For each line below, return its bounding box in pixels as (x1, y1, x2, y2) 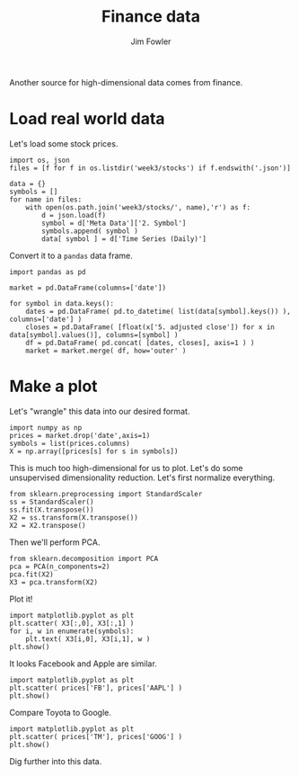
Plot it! (9, 593, 33, 604)
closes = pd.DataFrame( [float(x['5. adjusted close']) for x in (25, 322, 276, 332)
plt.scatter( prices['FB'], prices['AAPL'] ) (9, 683, 182, 692)
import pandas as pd (9, 267, 87, 276)
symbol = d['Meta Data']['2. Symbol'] (41, 219, 187, 227)
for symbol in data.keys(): (9, 299, 115, 308)
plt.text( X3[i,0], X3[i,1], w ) (25, 634, 151, 644)
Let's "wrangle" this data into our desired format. (9, 406, 190, 416)
